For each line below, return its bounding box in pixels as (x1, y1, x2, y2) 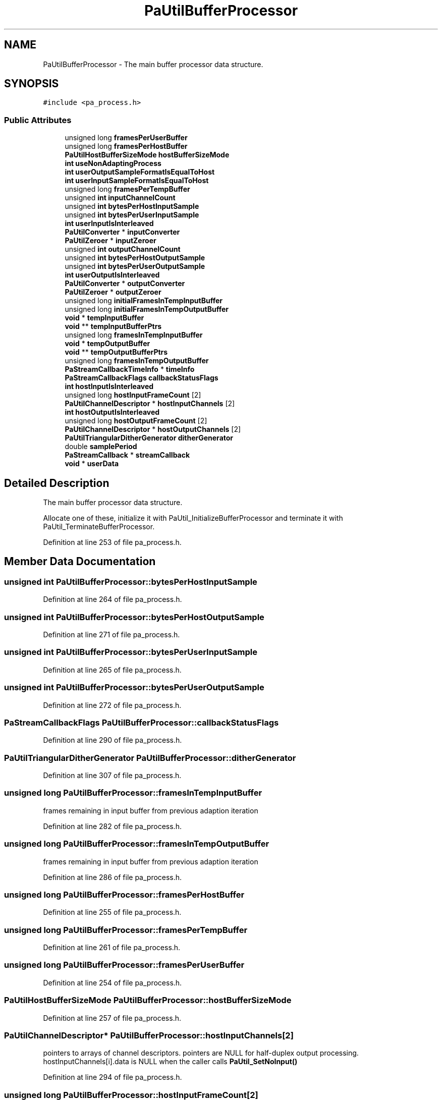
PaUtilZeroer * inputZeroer (65, 236, 156, 245)
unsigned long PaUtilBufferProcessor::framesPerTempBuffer (4, 924, 248, 935)
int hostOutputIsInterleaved (65, 408, 160, 417)
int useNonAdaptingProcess (65, 159, 161, 168)
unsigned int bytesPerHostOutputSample (65, 253, 205, 262)
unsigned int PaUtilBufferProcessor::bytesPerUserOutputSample (4, 682, 264, 693)
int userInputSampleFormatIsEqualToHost (65, 176, 209, 185)
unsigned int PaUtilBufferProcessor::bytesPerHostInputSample (4, 576, 257, 587)
